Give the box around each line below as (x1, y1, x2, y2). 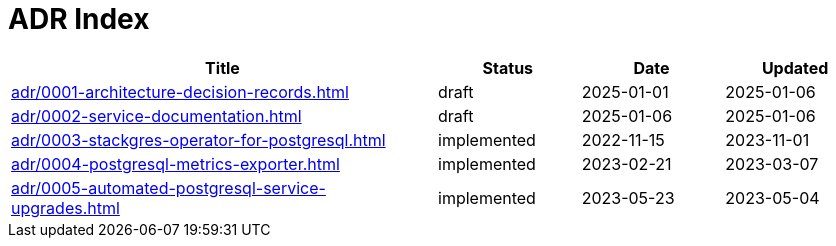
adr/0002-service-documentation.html (11, 105, 302, 126)
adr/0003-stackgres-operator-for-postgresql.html (11, 129, 386, 150)
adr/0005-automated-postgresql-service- (11, 177, 326, 198)
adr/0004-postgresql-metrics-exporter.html (11, 153, 340, 174)
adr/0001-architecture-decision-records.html (11, 81, 349, 102)
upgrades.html (11, 197, 120, 218)
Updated (761, 57, 829, 78)
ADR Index (8, 2, 150, 36)
